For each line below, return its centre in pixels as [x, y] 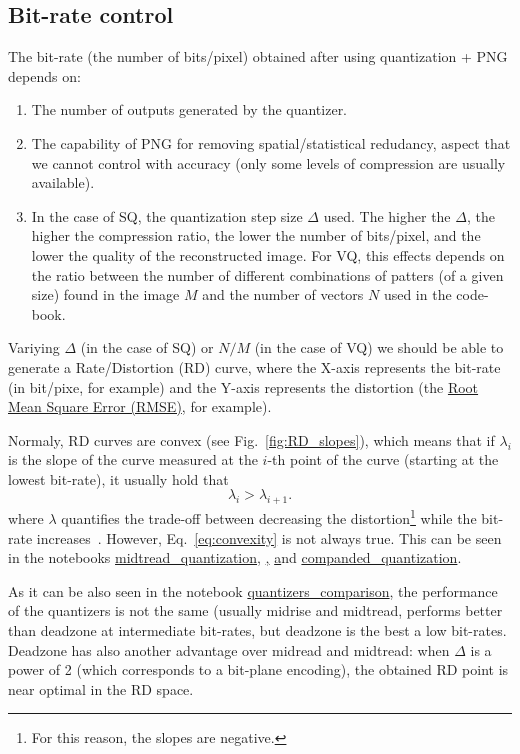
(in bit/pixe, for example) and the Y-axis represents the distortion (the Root [243, 386]
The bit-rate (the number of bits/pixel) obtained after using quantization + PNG [258, 56]
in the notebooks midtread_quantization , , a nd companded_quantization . [235, 557]
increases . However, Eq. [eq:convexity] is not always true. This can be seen [269, 537]
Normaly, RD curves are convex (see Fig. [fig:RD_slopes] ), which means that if [251, 439]
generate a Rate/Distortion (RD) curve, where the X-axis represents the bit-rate [254, 366]
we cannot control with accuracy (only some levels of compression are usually [268, 162]
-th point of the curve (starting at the [383, 459]
